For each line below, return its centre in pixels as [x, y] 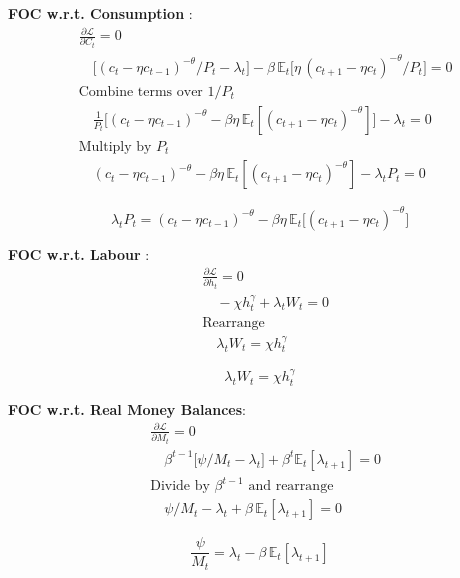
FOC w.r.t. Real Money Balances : [127, 408]
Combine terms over [140, 91]
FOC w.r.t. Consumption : [100, 13]
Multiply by [115, 146]
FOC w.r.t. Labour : [79, 253]
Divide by [180, 486]
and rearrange [291, 486]
